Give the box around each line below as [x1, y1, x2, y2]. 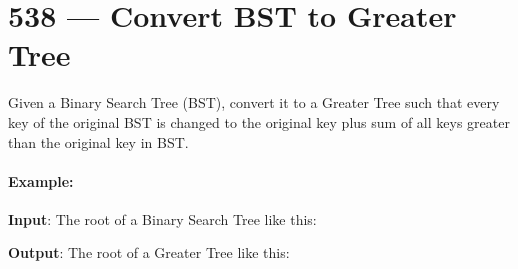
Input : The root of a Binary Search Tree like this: [8, 208, 317, 229]
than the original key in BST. [8, 131, 189, 152]
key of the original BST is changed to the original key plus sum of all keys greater [8, 111, 510, 132]
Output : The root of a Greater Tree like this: [8, 242, 290, 263]
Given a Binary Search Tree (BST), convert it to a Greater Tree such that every [8, 92, 500, 113]
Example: [8, 170, 74, 191]
